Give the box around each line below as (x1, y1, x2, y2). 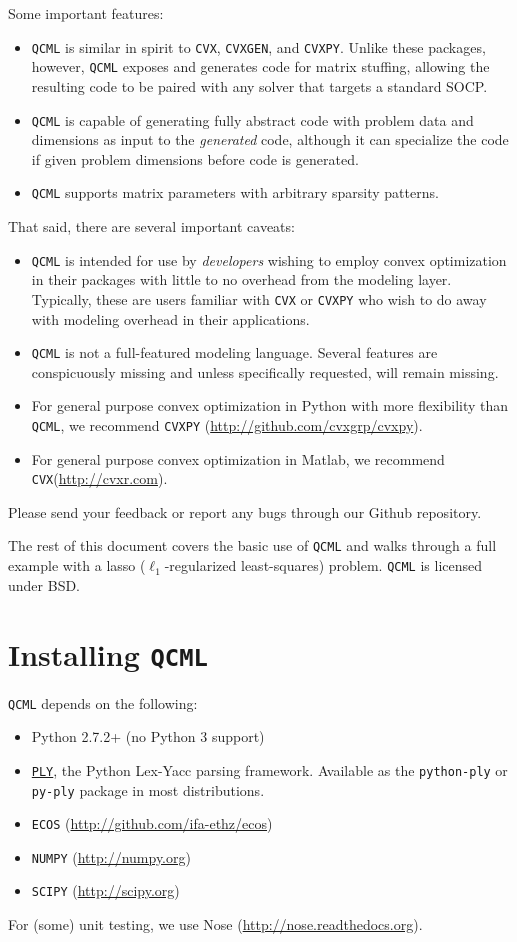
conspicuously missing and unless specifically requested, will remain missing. (31, 361, 499, 382)
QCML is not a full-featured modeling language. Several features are (31, 342, 438, 363)
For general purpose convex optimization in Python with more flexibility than (31, 395, 509, 416)
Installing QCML (8, 633, 208, 674)
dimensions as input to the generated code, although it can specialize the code (31, 129, 509, 150)
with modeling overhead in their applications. (31, 308, 310, 329)
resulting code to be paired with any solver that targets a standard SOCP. (31, 75, 488, 96)
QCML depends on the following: (8, 692, 198, 713)
